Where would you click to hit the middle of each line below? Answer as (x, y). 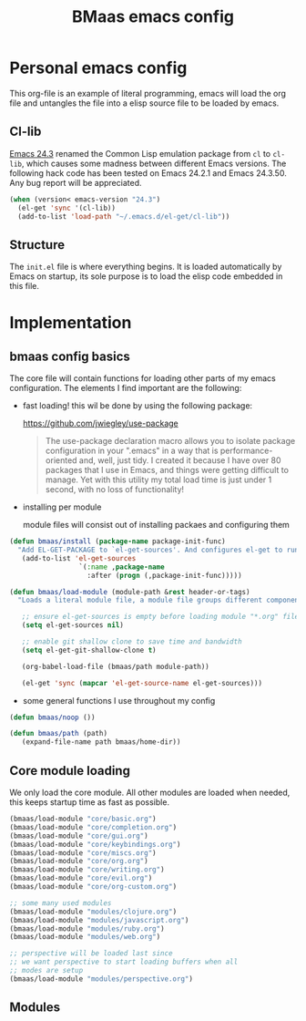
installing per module (62, 507)
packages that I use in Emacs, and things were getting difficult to (167, 470)
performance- (246, 451)
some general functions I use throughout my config (119, 700)
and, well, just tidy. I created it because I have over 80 (180, 460)
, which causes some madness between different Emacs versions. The (154, 163)
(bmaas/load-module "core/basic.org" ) (83, 819)
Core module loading (70, 771)
